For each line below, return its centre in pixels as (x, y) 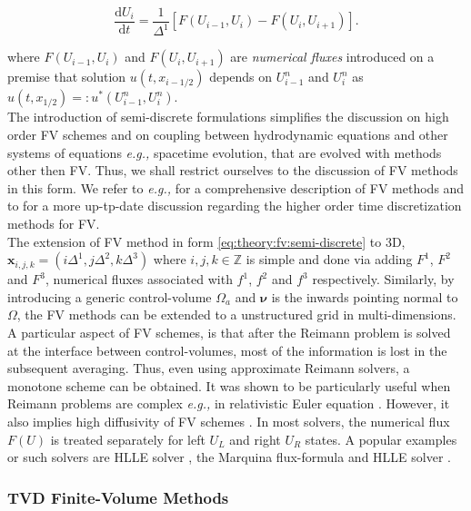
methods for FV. (54, 223)
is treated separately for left (128, 439)
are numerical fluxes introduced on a (332, 57)
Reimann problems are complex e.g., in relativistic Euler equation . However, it (229, 403)
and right (255, 439)
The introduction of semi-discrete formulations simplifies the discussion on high (228, 117)
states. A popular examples (381, 439)
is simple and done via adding (329, 259)
